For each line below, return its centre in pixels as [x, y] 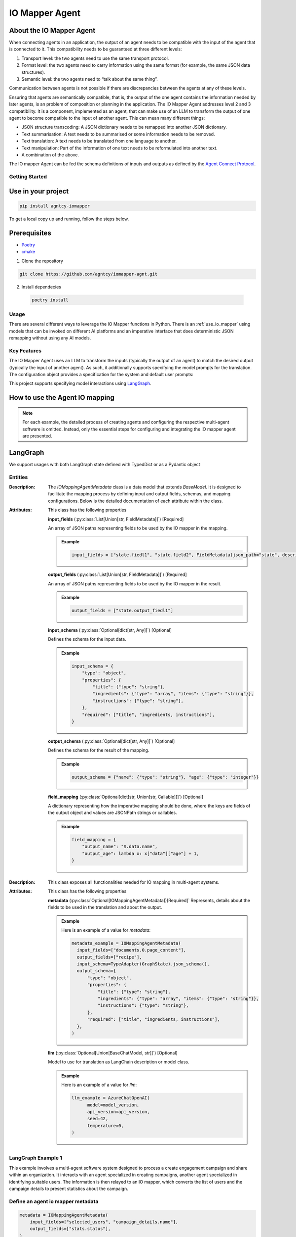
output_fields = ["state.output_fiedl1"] [123, 611]
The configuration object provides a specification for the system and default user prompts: [101, 374]
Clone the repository [42, 261]
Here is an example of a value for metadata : [106, 930]
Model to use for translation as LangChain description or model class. [119, 1062]
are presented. [37, 436]
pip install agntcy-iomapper [55, 206]
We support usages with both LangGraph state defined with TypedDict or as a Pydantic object [105, 464]
